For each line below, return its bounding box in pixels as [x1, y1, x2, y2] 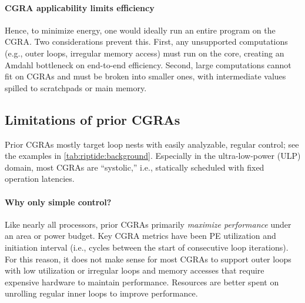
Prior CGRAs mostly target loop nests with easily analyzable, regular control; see [5, 138, 299, 150]
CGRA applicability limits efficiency [5, 1, 155, 14]
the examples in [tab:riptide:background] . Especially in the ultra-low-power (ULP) [5, 149, 301, 162]
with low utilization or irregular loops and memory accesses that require [5, 264, 264, 277]
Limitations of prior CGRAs [5, 110, 180, 128]
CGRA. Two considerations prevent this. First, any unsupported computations [5, 35, 288, 48]
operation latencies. [5, 172, 75, 185]
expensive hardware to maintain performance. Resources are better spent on [5, 275, 279, 288]
